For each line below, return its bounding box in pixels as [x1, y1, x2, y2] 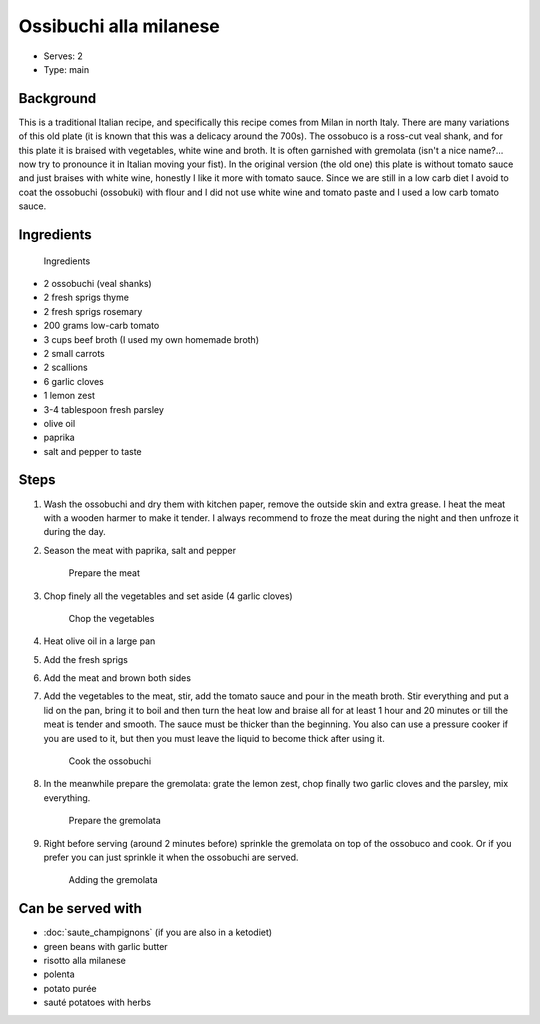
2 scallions [43, 361, 89, 374]
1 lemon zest [43, 390, 95, 402]
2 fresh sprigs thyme [43, 291, 130, 304]
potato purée [43, 982, 97, 994]
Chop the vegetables [68, 612, 155, 624]
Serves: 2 [43, 50, 84, 62]
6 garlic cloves [43, 375, 104, 387]
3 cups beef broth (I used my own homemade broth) [43, 333, 260, 345]
